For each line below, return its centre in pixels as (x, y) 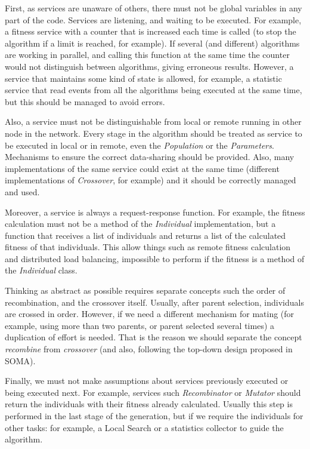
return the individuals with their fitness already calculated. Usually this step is (149, 404)
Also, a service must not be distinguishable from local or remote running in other (153, 122)
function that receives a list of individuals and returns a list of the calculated (145, 235)
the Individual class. (41, 270)
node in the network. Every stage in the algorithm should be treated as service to (154, 133)
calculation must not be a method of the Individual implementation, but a (140, 224)
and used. (22, 191)
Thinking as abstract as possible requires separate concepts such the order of (145, 290)
